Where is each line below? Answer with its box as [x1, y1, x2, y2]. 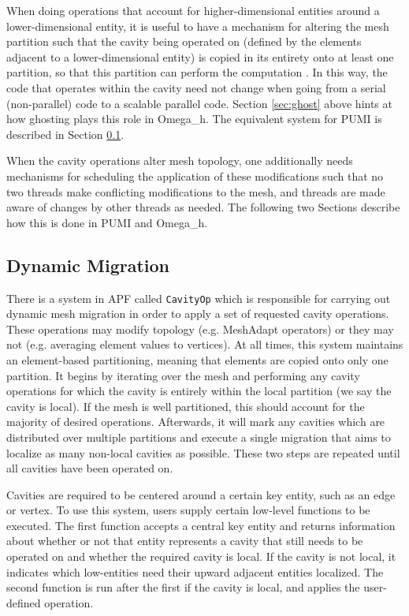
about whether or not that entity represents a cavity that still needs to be [6, 532, 363, 549]
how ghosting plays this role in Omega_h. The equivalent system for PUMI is [6, 110, 382, 127]
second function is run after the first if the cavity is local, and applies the [6, 579, 360, 595]
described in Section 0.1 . [6, 125, 125, 142]
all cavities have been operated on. [6, 460, 173, 476]
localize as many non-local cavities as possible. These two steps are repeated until [6, 444, 400, 461]
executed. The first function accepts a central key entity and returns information [6, 517, 396, 533]
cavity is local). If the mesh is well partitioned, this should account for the [6, 398, 365, 414]
